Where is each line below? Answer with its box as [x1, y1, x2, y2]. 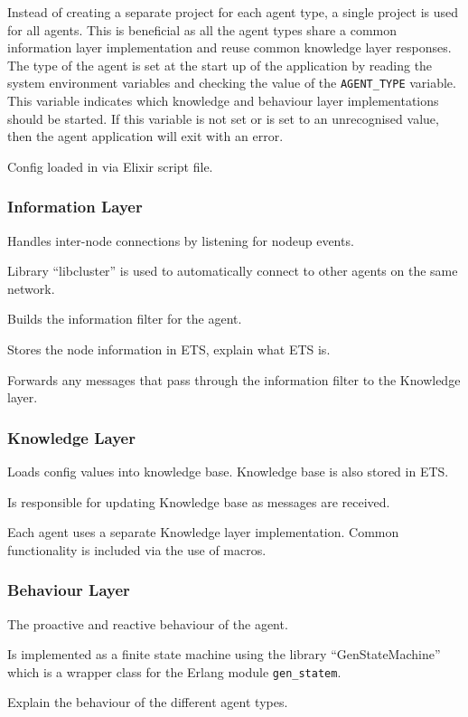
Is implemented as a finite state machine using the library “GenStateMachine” [7, 645, 441, 664]
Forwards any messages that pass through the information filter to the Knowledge [7, 370, 461, 389]
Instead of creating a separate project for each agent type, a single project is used [7, 3, 459, 21]
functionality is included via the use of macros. [7, 540, 267, 559]
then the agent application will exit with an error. [7, 127, 284, 146]
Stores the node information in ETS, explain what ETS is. [7, 340, 331, 358]
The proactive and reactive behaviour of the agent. [7, 614, 288, 633]
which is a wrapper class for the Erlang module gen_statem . [7, 662, 342, 681]
